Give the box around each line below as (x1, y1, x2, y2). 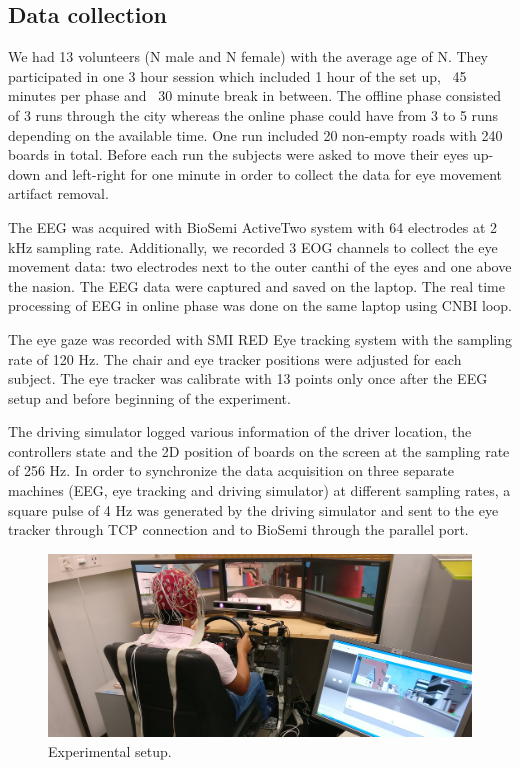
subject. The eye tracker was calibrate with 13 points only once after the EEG (8, 368, 488, 389)
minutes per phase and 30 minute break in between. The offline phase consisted (8, 85, 502, 106)
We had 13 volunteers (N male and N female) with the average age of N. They (8, 46, 488, 67)
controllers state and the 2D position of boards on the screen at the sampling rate (8, 440, 510, 461)
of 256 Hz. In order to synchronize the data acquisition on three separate (8, 460, 455, 481)
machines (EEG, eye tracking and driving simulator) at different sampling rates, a (8, 480, 511, 501)
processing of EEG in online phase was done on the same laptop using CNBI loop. (8, 295, 513, 316)
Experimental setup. (48, 740, 172, 761)
